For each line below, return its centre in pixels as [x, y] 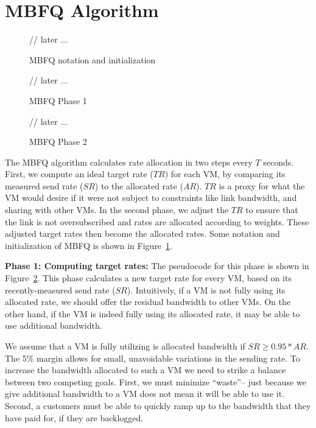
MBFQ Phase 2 [58, 142]
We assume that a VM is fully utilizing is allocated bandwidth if [125, 346]
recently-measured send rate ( [60, 289]
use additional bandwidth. [54, 325]
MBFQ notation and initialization [93, 59]
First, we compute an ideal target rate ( [79, 174]
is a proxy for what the [262, 185]
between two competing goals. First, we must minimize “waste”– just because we [156, 381]
